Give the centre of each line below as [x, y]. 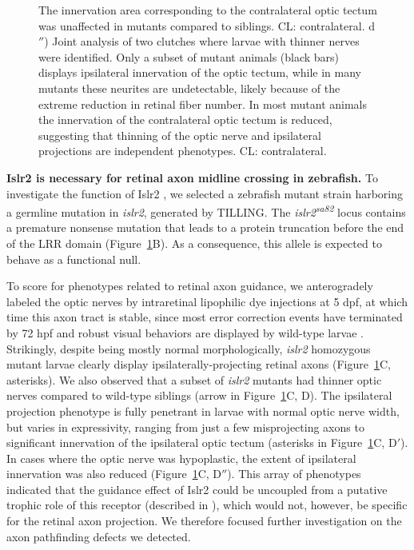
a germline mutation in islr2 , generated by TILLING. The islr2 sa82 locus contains [206, 211]
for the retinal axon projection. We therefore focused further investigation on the [204, 521]
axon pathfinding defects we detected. [99, 536]
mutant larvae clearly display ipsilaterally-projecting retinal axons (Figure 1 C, [199, 364]
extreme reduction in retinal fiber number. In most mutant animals [203, 104]
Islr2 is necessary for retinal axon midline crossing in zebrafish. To [192, 177]
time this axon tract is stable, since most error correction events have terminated [205, 317]
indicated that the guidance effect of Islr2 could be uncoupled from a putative [197, 489]
